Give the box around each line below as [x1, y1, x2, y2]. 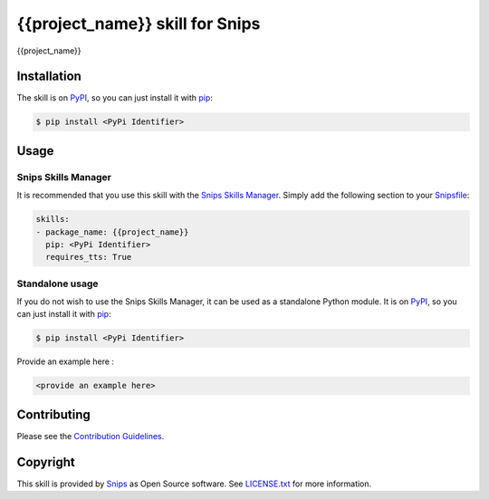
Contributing [16, 407, 91, 422]
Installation [16, 69, 81, 84]
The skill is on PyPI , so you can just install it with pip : [16, 92, 213, 103]
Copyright [16, 454, 76, 470]
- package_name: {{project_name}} [35, 226, 189, 237]
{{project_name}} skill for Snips [16, 14, 261, 34]
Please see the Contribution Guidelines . [16, 430, 165, 441]
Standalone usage [16, 277, 99, 290]
